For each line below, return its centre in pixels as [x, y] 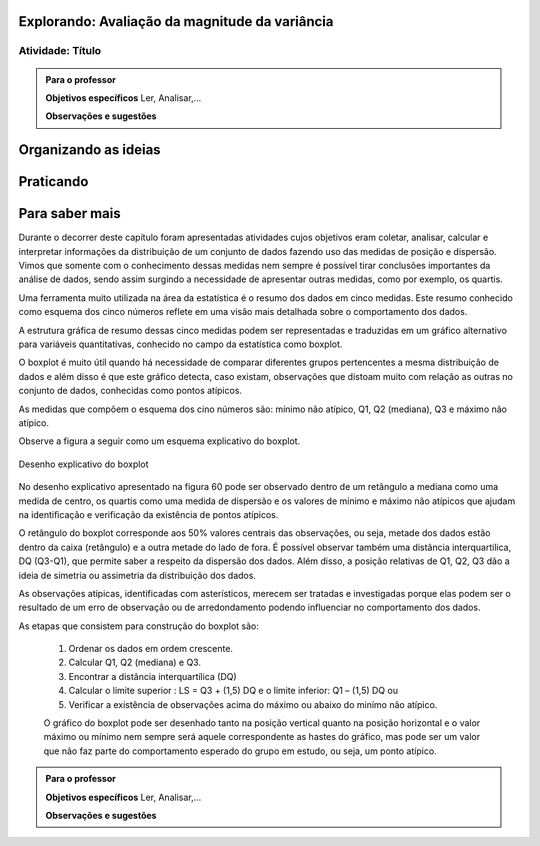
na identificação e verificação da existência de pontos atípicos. [148, 514]
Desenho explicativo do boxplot [83, 464]
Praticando [53, 181]
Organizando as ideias [89, 150]
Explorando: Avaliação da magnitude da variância [176, 21]
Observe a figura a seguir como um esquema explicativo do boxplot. [159, 441]
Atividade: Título [60, 51]
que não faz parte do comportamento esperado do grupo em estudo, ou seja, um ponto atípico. [240, 751]
